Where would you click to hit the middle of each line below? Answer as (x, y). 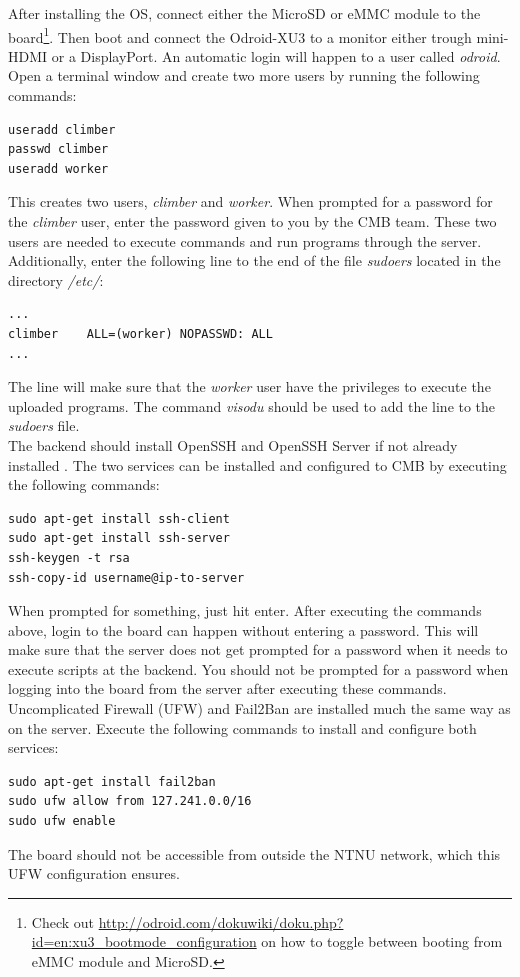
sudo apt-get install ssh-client (119, 518)
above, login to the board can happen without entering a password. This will (243, 629)
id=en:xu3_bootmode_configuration (144, 941)
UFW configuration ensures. (94, 873)
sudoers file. (44, 425)
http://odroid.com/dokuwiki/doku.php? (221, 921)
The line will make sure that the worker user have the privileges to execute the (249, 386)
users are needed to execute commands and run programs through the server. (245, 240)
